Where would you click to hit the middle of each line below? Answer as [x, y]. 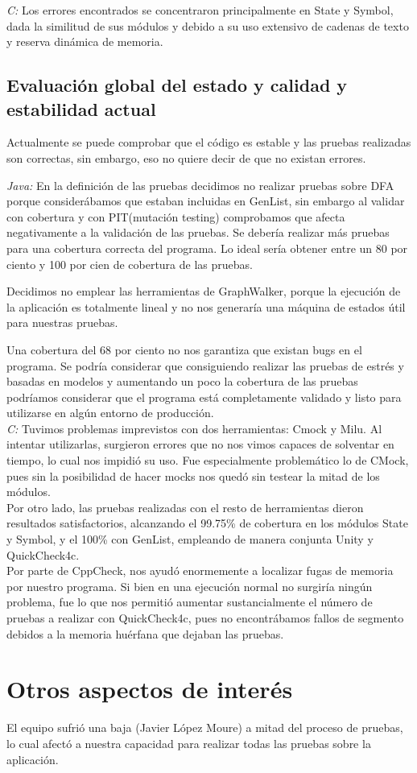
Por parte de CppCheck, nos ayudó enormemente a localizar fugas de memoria [200, 570]
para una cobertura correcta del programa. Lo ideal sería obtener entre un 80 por [207, 248]
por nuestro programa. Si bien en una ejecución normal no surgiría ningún [190, 586]
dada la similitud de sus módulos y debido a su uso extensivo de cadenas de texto [208, 25]
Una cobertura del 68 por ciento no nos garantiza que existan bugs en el [184, 349]
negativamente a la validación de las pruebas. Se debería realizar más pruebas [198, 232]
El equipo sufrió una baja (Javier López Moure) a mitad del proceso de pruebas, [205, 728]
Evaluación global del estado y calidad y [177, 85]
